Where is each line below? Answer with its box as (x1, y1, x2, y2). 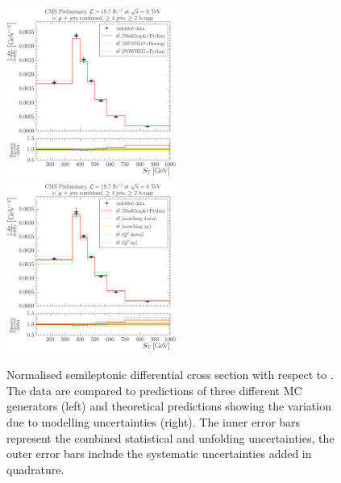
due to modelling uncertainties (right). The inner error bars (6, 413, 301, 430)
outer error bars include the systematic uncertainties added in (6, 445, 312, 462)
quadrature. (6, 460, 64, 477)
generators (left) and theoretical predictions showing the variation (6, 398, 331, 414)
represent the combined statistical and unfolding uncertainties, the (6, 429, 335, 446)
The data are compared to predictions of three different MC (6, 381, 302, 398)
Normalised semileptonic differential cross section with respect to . (6, 366, 334, 383)
